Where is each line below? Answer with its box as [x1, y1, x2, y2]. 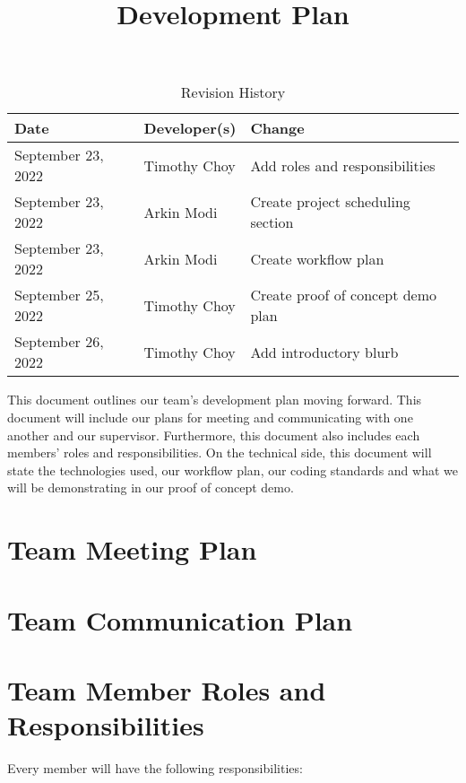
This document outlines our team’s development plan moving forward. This [7, 390, 422, 409]
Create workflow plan [250, 248, 384, 269]
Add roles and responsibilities [250, 154, 436, 176]
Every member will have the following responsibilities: [7, 759, 303, 777]
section [250, 212, 294, 233]
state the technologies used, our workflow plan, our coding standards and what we [7, 460, 458, 479]
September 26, [14, 331, 104, 352]
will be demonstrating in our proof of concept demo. [7, 478, 294, 497]
